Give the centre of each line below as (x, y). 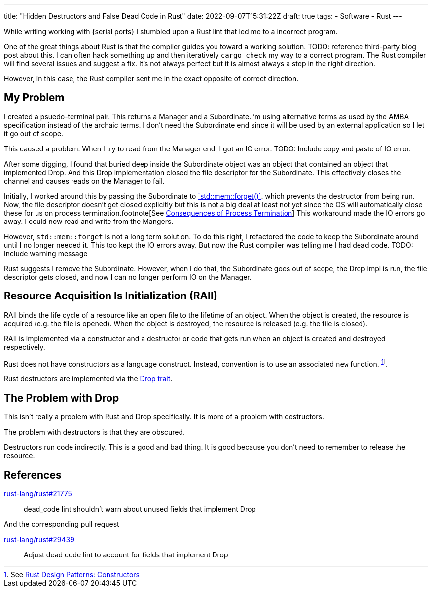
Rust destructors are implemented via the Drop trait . (88, 379)
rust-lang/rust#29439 (39, 540)
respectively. (25, 347)
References (33, 475)
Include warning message (46, 253)
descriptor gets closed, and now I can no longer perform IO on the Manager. (128, 277)
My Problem (34, 98)
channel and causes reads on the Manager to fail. (84, 181)
